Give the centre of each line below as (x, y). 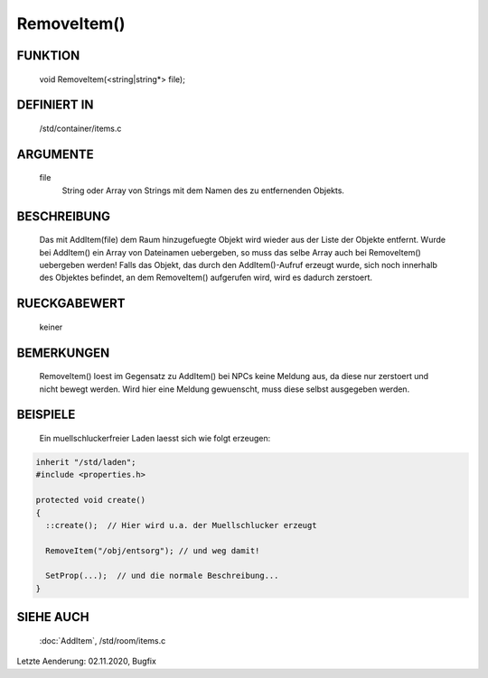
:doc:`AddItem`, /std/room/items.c (103, 640)
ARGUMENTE (55, 154)
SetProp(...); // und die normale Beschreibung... (162, 576)
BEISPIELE (46, 415)
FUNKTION (48, 56)
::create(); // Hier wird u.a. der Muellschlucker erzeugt (181, 525)
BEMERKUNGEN (63, 353)
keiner (51, 327)
